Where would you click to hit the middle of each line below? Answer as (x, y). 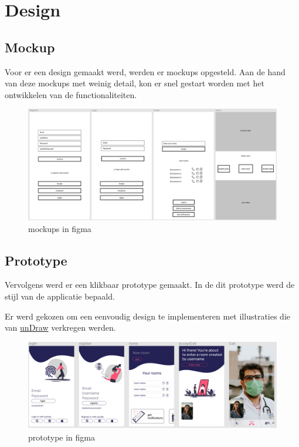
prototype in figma (62, 437)
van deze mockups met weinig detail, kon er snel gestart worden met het (135, 83)
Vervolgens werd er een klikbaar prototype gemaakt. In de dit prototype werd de (150, 285)
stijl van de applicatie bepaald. (60, 296)
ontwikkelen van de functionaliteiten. (71, 94)
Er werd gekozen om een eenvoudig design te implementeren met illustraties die (148, 316)
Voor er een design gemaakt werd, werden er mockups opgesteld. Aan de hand (145, 71)
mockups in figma (60, 228)
